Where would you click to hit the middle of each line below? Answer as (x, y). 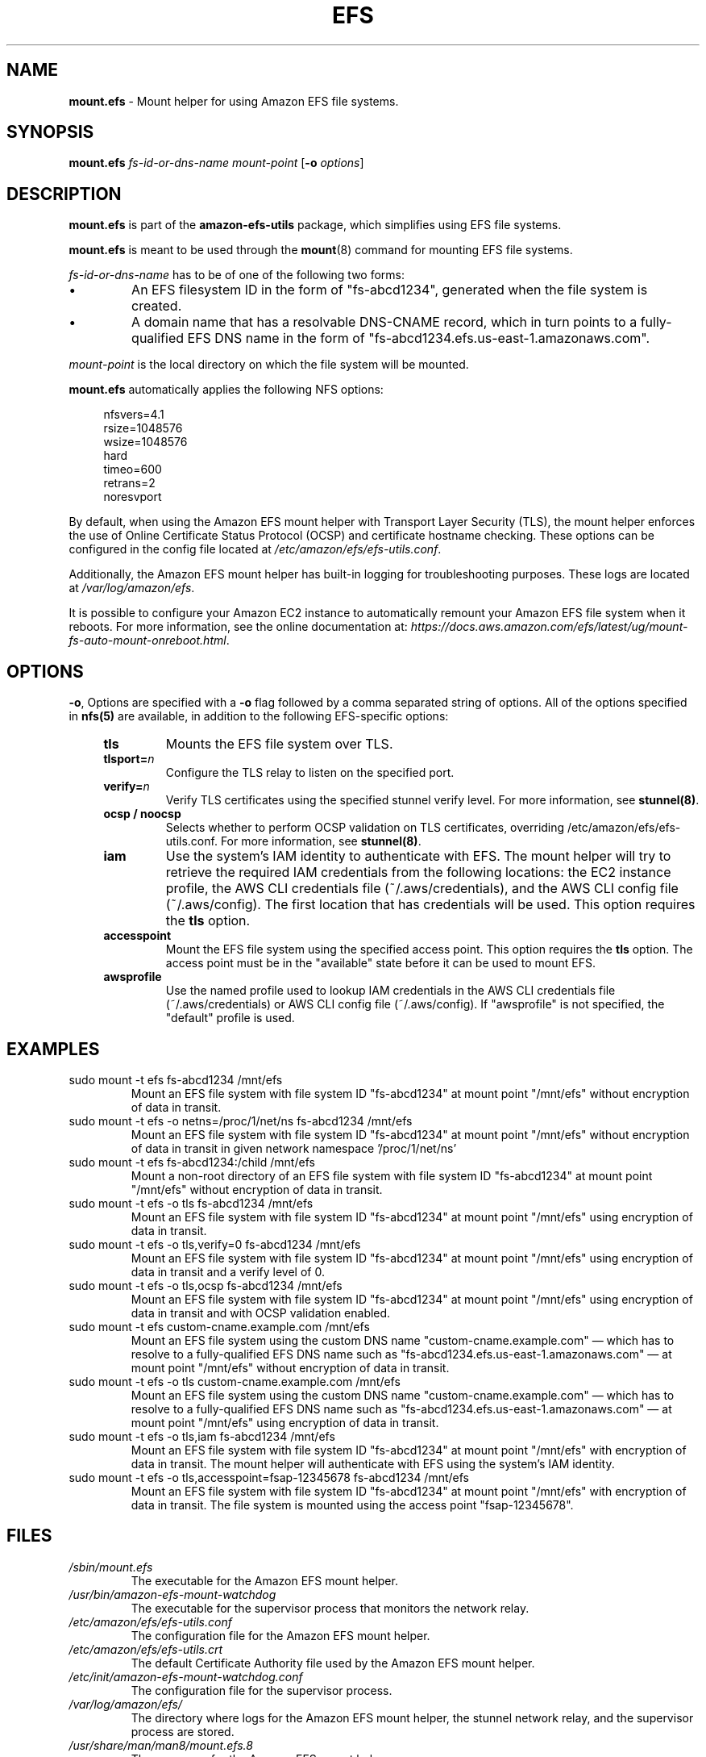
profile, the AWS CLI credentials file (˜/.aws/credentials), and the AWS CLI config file (422, 889)
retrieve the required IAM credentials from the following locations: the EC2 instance (418, 872)
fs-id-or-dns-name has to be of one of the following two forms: (237, 275)
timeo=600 (133, 470)
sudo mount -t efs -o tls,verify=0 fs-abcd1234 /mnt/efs (215, 1244)
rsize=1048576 (143, 428)
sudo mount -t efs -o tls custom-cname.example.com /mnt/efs (235, 1381)
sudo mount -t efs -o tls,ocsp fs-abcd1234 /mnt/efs (206, 1285)
